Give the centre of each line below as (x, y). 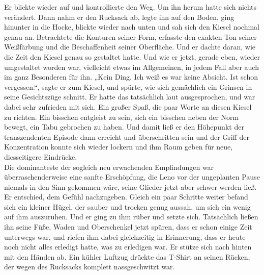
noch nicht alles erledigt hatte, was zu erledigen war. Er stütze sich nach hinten (128, 247)
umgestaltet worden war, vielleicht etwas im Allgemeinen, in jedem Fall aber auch (131, 67)
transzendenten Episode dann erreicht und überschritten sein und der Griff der (127, 136)
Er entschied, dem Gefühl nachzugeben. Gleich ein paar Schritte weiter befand (126, 197)
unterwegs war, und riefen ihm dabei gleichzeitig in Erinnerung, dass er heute (125, 236)
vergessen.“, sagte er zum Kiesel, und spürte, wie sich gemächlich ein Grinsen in (128, 86)
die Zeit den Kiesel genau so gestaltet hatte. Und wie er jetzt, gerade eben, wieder (132, 56)
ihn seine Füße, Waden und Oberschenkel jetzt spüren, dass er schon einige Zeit (128, 227)
